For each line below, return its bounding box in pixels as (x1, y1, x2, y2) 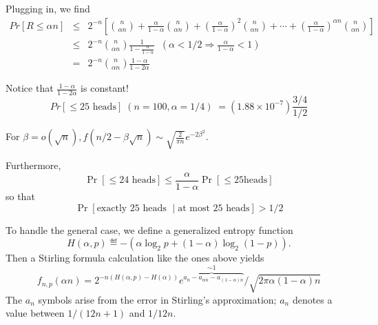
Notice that (6, 81, 54, 95)
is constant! (81, 81, 129, 95)
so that (6, 189, 35, 204)
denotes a (292, 292, 333, 306)
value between (6, 306, 65, 320)
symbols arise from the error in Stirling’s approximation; (38, 292, 277, 306)
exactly (96, 203, 127, 213)
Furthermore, (6, 158, 61, 173)
